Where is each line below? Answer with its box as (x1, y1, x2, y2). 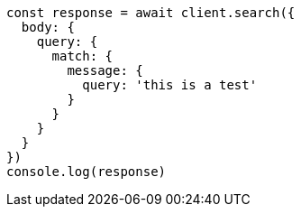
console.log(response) (6, 164, 167, 179)
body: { (21, 20, 75, 34)
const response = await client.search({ (6, 5, 296, 20)
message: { (67, 63, 143, 78)
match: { (51, 49, 114, 63)
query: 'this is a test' (82, 78, 258, 92)
